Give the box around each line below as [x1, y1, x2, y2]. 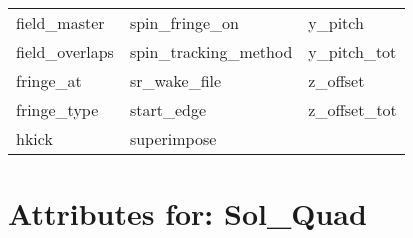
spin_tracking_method [129, 40, 293, 63]
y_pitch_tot [308, 40, 397, 63]
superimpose [129, 127, 217, 150]
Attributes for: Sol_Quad [8, 193, 367, 234]
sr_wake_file [129, 69, 222, 92]
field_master [16, 11, 105, 34]
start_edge [129, 98, 207, 121]
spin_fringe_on [129, 11, 239, 34]
